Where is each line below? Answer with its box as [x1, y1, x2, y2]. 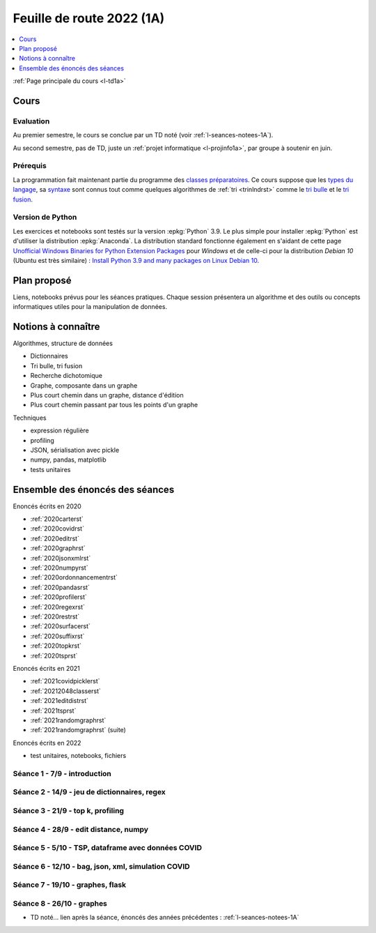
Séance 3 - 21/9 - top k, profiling [13, 805, 125, 815]
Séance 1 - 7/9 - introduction [13, 768, 111, 778]
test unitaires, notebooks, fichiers [30, 752, 127, 760]
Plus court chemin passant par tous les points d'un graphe [30, 401, 198, 409]
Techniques [13, 414, 47, 422]
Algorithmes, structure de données [13, 339, 113, 348]
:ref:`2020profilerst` [30, 593, 87, 601]
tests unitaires [30, 465, 71, 473]
